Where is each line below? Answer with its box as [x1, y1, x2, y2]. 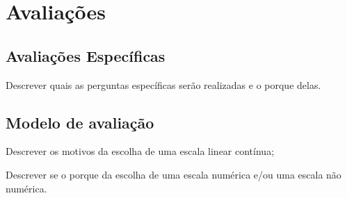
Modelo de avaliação [6, 111, 154, 133]
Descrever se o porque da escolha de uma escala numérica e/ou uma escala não [6, 167, 341, 181]
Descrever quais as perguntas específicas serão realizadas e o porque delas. [6, 77, 321, 92]
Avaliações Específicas [6, 44, 166, 66]
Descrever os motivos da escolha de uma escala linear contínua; [6, 144, 275, 158]
